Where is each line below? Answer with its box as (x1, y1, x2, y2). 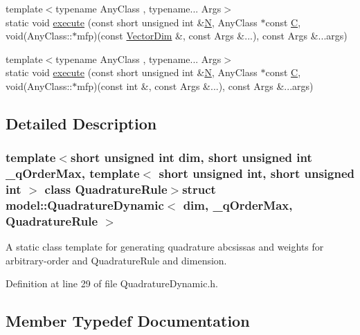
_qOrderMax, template (6, 165, 140, 182)
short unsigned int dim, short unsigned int (70, 149, 312, 166)
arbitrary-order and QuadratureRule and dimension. (6, 253, 227, 267)
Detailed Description (6, 112, 157, 134)
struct (182, 181, 216, 198)
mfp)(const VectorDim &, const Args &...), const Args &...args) (77, 28, 348, 43)
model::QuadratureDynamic (6, 197, 164, 214)
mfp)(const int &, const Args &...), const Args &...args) (77, 78, 314, 93)
